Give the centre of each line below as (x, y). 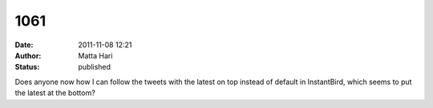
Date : (24, 45)
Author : (28, 55)
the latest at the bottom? (55, 93)
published (95, 67)
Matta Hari (95, 55)
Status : (27, 67)
